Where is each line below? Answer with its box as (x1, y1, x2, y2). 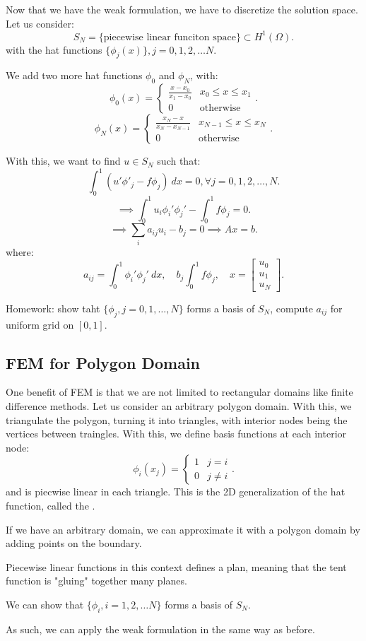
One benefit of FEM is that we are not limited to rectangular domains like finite (6, 384, 353, 399)
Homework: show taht (6, 300, 100, 315)
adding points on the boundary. (6, 536, 142, 551)
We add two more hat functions (6, 68, 143, 83)
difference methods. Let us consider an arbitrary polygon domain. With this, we (6, 399, 352, 413)
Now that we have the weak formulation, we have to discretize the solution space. (6, 2, 358, 16)
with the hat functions (6, 42, 102, 57)
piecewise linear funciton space (103, 32, 236, 42)
